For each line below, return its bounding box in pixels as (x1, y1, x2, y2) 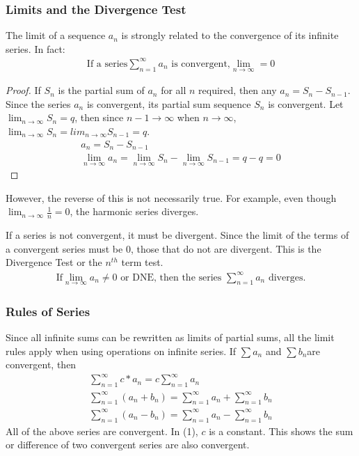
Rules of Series (6, 302, 90, 320)
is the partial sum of (58, 83, 145, 97)
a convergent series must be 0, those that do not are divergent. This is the (6, 241, 321, 255)
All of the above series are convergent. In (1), (6, 423, 198, 438)
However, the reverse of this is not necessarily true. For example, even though (6, 190, 337, 205)
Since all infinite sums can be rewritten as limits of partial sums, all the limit (6, 330, 335, 345)
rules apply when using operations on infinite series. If (6, 343, 237, 358)
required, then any (198, 83, 277, 97)
